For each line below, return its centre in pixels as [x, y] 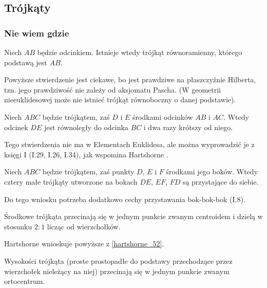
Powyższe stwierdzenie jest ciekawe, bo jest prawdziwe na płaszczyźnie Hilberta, [130, 79]
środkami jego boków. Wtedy [212, 172]
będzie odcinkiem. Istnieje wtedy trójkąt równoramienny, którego [140, 52]
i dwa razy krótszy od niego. [188, 127]
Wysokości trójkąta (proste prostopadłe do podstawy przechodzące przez [118, 260]
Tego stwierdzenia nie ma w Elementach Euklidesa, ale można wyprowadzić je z [129, 144]
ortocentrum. [25, 281]
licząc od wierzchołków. [84, 226]
